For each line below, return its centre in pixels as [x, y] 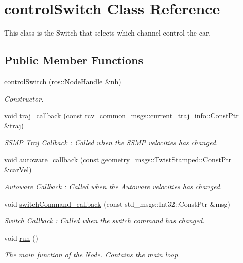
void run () [21, 237]
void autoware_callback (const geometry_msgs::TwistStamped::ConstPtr [118, 159]
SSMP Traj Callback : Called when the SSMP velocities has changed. [111, 142]
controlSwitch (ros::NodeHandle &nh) [63, 81]
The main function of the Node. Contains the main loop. [92, 255]
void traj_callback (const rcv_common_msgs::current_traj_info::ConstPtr [122, 116]
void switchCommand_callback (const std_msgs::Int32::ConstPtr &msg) [117, 203]
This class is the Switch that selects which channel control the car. [108, 33]
